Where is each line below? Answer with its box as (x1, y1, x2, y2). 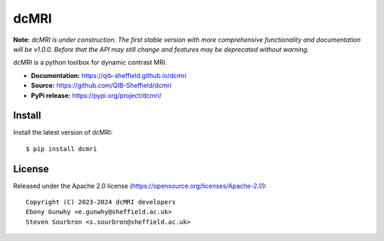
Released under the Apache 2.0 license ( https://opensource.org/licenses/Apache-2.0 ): (13, 181, 267, 190)
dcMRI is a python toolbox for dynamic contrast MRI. (13, 58, 167, 67)
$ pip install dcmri (26, 145, 97, 152)
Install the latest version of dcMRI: (13, 128, 113, 137)
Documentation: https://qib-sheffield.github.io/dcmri (31, 71, 187, 79)
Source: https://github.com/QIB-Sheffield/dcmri (31, 82, 172, 90)
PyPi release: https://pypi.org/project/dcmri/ (31, 91, 162, 99)
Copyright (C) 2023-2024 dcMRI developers (26, 198, 176, 206)
